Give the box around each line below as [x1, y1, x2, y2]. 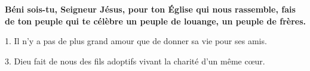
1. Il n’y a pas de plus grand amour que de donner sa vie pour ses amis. [5, 35, 267, 47]
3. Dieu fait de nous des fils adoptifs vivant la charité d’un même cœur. [5, 54, 265, 67]
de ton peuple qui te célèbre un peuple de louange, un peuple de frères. [5, 14, 306, 27]
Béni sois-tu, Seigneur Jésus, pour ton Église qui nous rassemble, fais [5, 3, 296, 15]
